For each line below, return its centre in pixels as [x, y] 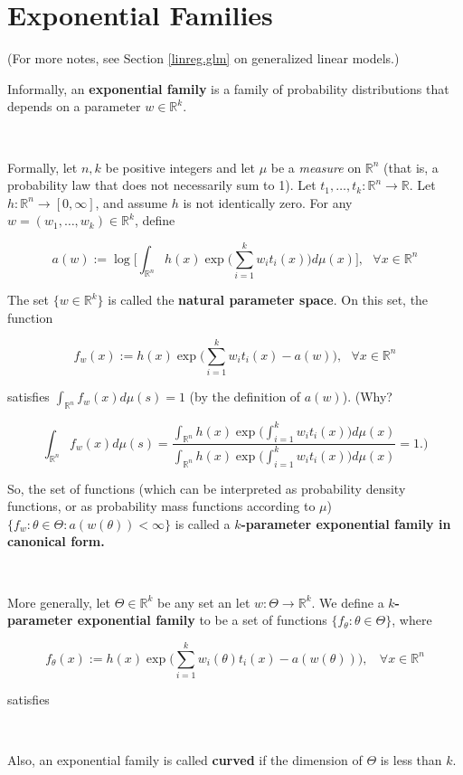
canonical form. [56, 541]
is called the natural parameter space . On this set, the [268, 299]
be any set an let [203, 602]
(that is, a [411, 167]
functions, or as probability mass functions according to [161, 506]
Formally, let [43, 167]
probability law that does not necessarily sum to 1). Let [162, 185]
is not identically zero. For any [268, 202]
